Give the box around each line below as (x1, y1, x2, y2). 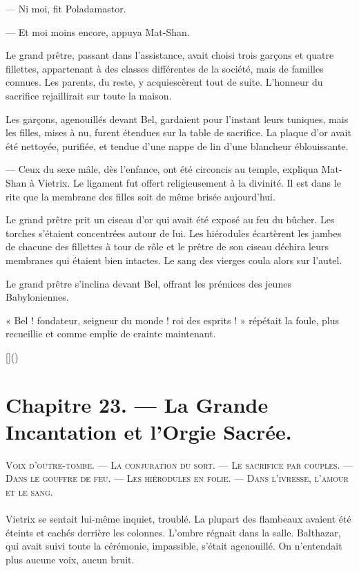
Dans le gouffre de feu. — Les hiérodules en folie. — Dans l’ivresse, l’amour (6, 471, 349, 485)
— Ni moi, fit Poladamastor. (6, 1, 126, 15)
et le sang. (6, 484, 53, 498)
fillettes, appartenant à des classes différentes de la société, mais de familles (6, 61, 324, 75)
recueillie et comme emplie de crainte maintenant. (6, 326, 216, 341)
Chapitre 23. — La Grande (6, 390, 269, 418)
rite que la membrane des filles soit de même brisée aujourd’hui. (6, 189, 275, 203)
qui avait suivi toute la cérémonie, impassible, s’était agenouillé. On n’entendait (6, 539, 342, 553)
